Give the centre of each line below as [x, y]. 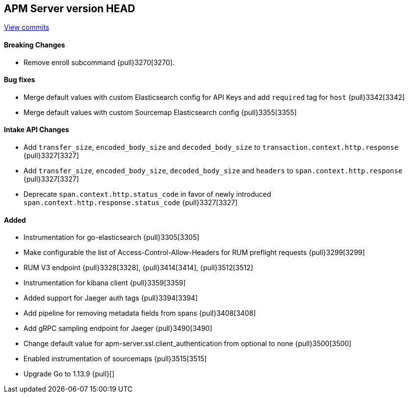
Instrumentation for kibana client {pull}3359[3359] [105, 283]
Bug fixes [20, 80]
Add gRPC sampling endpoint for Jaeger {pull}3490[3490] [118, 328]
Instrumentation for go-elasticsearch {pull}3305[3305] [112, 237]
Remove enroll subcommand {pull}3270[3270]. [99, 62]
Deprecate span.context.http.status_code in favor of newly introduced [147, 194]
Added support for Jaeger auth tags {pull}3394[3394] [111, 298]
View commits [27, 27]
